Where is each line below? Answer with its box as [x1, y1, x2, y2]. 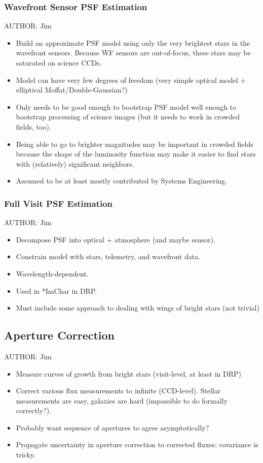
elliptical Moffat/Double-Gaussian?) [16, 84, 128, 95]
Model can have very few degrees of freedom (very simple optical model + [16, 74, 246, 85]
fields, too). [16, 121, 51, 132]
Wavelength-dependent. [16, 268, 89, 279]
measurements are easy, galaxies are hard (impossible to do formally [16, 395, 228, 406]
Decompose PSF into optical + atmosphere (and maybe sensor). [16, 234, 216, 244]
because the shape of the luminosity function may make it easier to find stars [16, 148, 256, 159]
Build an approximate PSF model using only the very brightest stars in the [16, 37, 250, 48]
